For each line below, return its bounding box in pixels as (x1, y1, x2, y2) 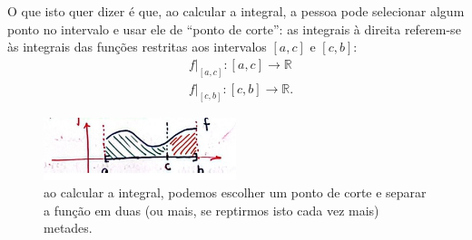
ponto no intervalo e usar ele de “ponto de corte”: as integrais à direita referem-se (7, 19, 461, 38)
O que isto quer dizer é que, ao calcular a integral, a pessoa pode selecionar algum (7, 2, 465, 20)
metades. (44, 218, 93, 237)
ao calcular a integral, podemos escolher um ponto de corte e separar (44, 183, 427, 202)
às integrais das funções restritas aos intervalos (7, 37, 267, 56)
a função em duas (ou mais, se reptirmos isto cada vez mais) (44, 200, 379, 219)
